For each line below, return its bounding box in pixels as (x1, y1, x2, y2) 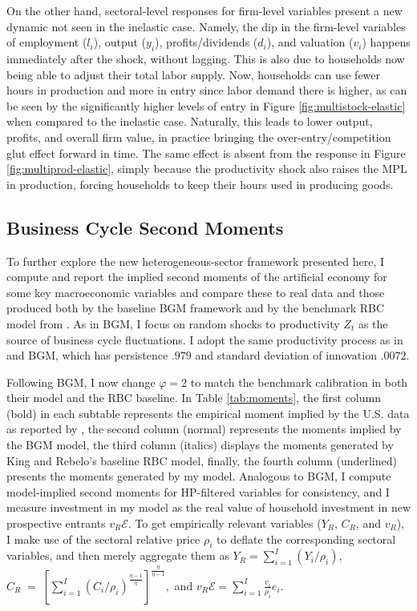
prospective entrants (6, 515, 106, 532)
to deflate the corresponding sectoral (217, 530, 396, 547)
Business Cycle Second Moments (6, 215, 284, 239)
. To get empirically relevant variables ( (128, 515, 322, 532)
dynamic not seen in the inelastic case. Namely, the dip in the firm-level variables (6, 18, 406, 34)
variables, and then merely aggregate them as (6, 547, 229, 564)
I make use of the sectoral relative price (6, 530, 200, 547)
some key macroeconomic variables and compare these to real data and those (6, 283, 385, 300)
